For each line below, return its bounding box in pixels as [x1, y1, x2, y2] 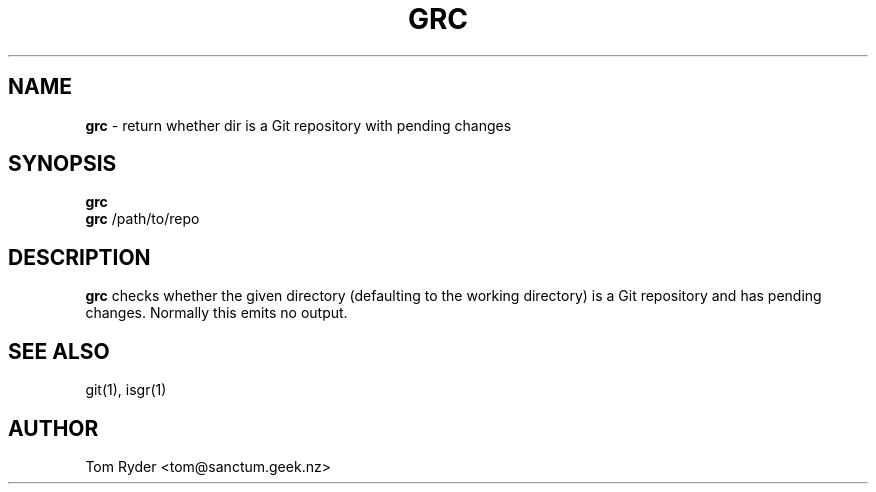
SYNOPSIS [8, 151, 117, 177]
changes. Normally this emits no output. [85, 304, 348, 322]
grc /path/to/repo [85, 210, 200, 228]
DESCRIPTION [8, 244, 151, 270]
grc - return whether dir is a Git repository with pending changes [85, 116, 512, 134]
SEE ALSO [8, 338, 110, 364]
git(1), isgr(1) [85, 381, 167, 399]
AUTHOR [8, 415, 99, 441]
